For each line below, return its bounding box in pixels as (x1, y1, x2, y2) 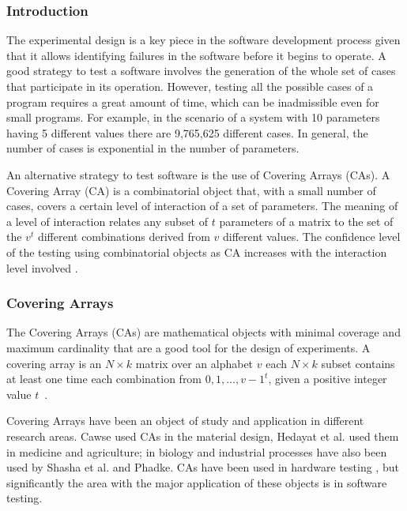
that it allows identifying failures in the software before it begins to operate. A (6, 47, 386, 63)
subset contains (321, 355, 395, 371)
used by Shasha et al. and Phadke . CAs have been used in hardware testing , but (6, 459, 399, 475)
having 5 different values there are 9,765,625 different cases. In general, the (6, 124, 368, 141)
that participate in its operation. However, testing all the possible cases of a (6, 78, 374, 94)
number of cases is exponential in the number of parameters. (6, 140, 300, 156)
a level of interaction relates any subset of (6, 212, 209, 229)
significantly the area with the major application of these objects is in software (6, 474, 387, 490)
